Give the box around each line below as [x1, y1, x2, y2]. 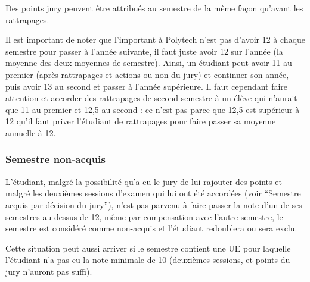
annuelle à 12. [5, 126, 56, 139]
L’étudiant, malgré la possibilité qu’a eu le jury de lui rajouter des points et [5, 175, 282, 187]
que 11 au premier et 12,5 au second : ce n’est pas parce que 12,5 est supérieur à [5, 103, 300, 115]
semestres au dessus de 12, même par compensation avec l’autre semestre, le [5, 210, 283, 223]
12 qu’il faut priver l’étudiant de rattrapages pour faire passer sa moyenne [5, 115, 276, 127]
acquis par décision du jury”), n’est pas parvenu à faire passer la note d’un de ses [5, 198, 302, 211]
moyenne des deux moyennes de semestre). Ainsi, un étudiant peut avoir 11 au [5, 57, 292, 69]
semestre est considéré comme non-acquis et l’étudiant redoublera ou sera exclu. [5, 222, 297, 234]
